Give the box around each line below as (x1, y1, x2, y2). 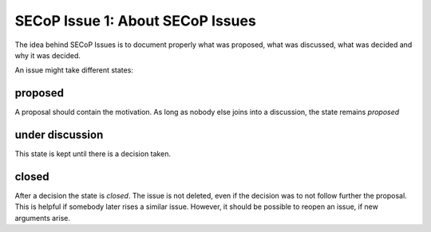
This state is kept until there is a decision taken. (14, 149, 172, 159)
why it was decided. (14, 50, 81, 60)
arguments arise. (14, 213, 71, 222)
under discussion (14, 128, 104, 142)
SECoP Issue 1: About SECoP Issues (14, 12, 257, 29)
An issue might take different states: (14, 65, 133, 75)
